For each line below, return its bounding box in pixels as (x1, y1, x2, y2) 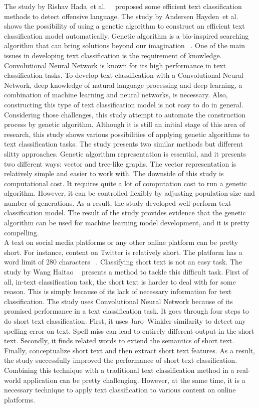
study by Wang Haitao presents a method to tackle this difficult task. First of (4, 266, 248, 277)
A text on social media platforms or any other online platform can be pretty (4, 237, 238, 247)
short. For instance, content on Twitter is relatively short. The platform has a (4, 246, 242, 257)
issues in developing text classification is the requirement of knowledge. (4, 50, 222, 60)
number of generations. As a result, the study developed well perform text (4, 197, 231, 208)
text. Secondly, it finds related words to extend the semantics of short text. (4, 335, 234, 346)
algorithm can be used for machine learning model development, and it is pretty (4, 217, 249, 228)
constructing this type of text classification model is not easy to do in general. (4, 99, 243, 109)
